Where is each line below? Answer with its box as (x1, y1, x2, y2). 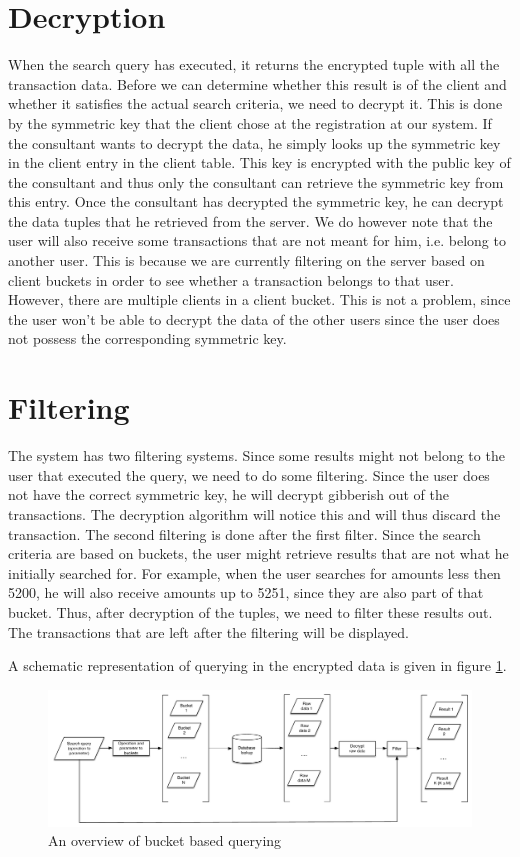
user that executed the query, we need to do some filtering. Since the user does (8, 464, 490, 485)
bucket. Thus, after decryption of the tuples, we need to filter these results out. (8, 601, 493, 622)
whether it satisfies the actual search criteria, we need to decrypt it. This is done (8, 93, 503, 114)
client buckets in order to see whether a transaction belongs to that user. (8, 269, 454, 290)
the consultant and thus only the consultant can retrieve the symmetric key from (8, 171, 504, 192)
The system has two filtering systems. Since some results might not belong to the (8, 445, 505, 466)
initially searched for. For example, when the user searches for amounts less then (8, 562, 501, 583)
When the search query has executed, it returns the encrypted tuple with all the (8, 54, 500, 75)
